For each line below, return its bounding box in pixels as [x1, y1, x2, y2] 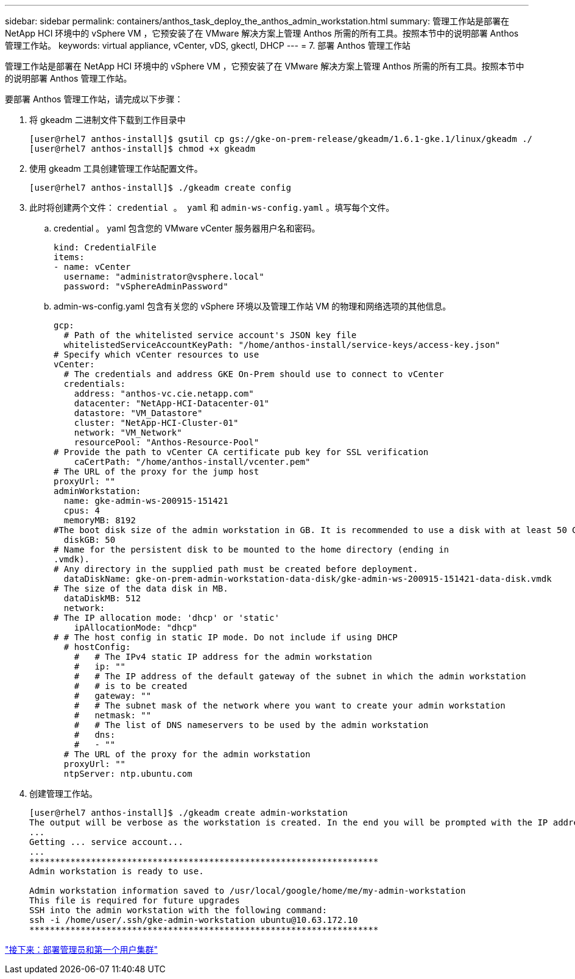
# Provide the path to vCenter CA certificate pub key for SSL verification [54, 447, 429, 457]
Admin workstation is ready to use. [29, 866, 204, 876]
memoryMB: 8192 [63, 515, 136, 525]
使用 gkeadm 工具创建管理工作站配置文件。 [29, 163, 203, 174]
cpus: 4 [63, 506, 100, 515]
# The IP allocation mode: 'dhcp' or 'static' [54, 613, 280, 623]
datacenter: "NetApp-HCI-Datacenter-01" [74, 398, 270, 408]
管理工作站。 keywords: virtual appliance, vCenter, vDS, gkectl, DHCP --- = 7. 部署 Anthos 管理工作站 [5, 40, 411, 51]
